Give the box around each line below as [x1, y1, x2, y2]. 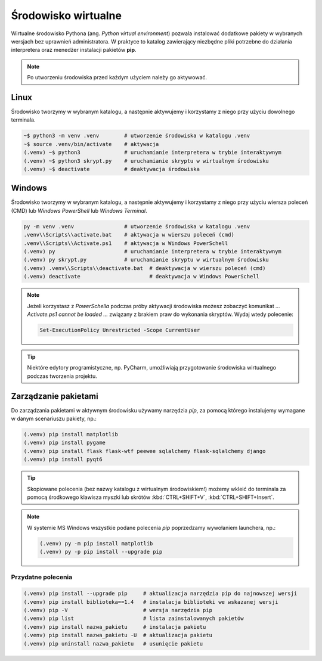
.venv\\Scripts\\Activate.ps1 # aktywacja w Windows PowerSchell [23, 240, 228, 247]
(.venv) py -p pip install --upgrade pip [39, 548, 163, 556]
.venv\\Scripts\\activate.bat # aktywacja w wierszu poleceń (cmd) [23, 231, 235, 238]
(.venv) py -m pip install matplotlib [39, 540, 153, 547]
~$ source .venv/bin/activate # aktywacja [23, 141, 159, 147]
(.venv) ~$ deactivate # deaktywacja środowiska [23, 166, 200, 172]
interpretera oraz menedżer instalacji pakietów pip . [11, 46, 137, 54]
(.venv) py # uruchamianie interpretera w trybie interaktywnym [23, 248, 281, 255]
